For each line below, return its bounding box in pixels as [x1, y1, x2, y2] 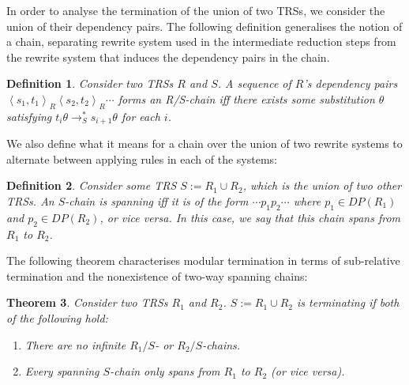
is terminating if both [297, 294, 400, 311]
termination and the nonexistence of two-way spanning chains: [6, 267, 308, 284]
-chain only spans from [110, 363, 220, 379]
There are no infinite [24, 336, 126, 353]
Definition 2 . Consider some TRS [6, 177, 177, 194]
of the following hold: [6, 309, 108, 326]
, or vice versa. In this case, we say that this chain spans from [99, 209, 401, 225]
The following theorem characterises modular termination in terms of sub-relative [6, 252, 400, 269]
